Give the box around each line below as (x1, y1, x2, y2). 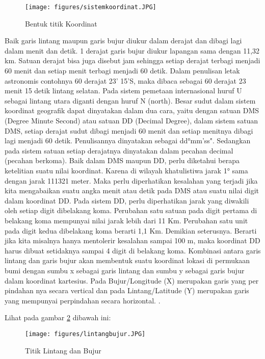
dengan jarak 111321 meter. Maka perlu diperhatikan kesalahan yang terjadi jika (5, 175, 258, 186)
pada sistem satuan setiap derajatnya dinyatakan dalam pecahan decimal (5, 145, 233, 156)
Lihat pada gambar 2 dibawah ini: (5, 312, 111, 323)
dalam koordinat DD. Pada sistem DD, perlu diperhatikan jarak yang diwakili (5, 195, 249, 206)
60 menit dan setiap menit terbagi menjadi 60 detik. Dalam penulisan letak (5, 65, 240, 76)
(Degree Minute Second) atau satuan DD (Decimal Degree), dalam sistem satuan (5, 115, 258, 125)
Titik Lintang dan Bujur (25, 345, 101, 355)
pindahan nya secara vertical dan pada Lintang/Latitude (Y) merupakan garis (5, 285, 249, 296)
